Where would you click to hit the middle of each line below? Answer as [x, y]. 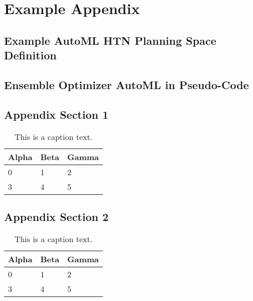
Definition [30, 55]
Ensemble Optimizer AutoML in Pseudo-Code [126, 84]
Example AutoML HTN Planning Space [110, 40]
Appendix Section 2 [56, 216]
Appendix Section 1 [56, 114]
